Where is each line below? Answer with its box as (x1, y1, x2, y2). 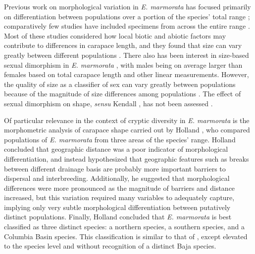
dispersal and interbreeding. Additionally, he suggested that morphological (4, 173, 230, 183)
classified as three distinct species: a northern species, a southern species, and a (4, 221, 245, 232)
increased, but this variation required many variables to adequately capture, (4, 192, 235, 203)
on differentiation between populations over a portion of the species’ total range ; (4, 11, 250, 21)
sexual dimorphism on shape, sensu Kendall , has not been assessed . (4, 98, 213, 108)
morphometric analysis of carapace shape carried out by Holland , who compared (4, 125, 250, 135)
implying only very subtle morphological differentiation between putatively (4, 202, 231, 212)
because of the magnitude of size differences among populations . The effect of (4, 88, 241, 99)
